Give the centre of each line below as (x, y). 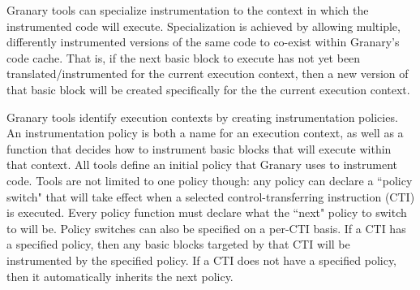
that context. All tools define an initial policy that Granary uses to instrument (202, 164)
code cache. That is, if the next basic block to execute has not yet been (184, 57)
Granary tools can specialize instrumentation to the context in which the (188, 10)
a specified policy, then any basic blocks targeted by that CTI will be (178, 244)
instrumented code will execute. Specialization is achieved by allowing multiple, (204, 26)
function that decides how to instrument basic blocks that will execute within (199, 148)
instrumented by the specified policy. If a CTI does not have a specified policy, (202, 260)
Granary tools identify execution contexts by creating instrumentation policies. (202, 117)
